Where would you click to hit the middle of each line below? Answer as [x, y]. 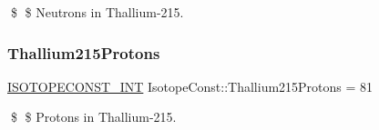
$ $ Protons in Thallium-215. [93, 117]
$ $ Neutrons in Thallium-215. [97, 12]
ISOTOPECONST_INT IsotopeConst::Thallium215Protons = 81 [190, 86]
